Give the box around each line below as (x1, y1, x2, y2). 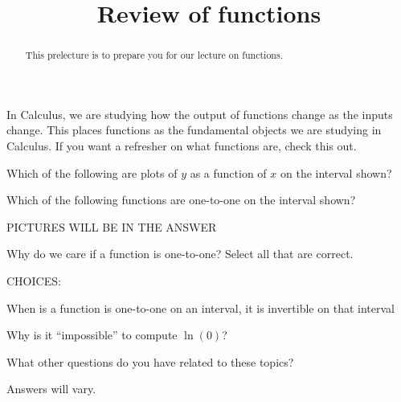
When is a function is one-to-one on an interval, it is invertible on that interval (6, 299, 395, 316)
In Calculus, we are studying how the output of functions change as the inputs (6, 105, 393, 122)
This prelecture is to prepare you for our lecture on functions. (25, 48, 283, 62)
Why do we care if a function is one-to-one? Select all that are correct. (6, 245, 354, 262)
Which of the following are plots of (6, 164, 178, 181)
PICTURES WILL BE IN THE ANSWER (6, 218, 217, 235)
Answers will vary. (6, 380, 96, 397)
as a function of (190, 164, 267, 181)
